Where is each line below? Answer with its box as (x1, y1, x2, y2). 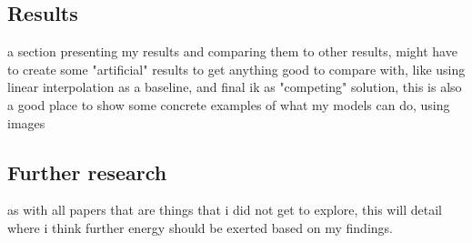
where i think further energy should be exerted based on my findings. (7, 218, 393, 237)
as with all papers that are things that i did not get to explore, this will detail (7, 200, 443, 219)
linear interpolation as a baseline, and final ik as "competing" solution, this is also (7, 77, 462, 96)
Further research (7, 157, 167, 186)
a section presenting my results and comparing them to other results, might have (7, 42, 457, 61)
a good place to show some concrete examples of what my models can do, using (7, 95, 450, 114)
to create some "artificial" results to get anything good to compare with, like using (7, 59, 466, 78)
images (7, 113, 45, 132)
